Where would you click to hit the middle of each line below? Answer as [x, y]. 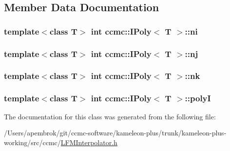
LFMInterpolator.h [89, 142]
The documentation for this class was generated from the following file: [110, 116]
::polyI [198, 98]
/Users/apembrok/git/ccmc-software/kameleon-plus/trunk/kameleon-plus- [115, 133]
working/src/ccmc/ [32, 142]
